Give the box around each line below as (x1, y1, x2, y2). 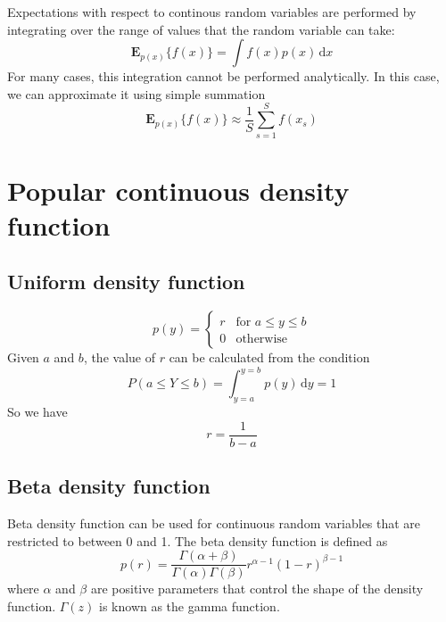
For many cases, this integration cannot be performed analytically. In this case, (7, 67, 440, 86)
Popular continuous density (7, 171, 350, 208)
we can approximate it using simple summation (7, 84, 266, 103)
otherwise (235, 333, 288, 346)
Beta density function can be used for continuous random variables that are (7, 514, 421, 533)
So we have (7, 402, 68, 421)
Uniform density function (7, 268, 245, 295)
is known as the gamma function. (99, 596, 280, 615)
